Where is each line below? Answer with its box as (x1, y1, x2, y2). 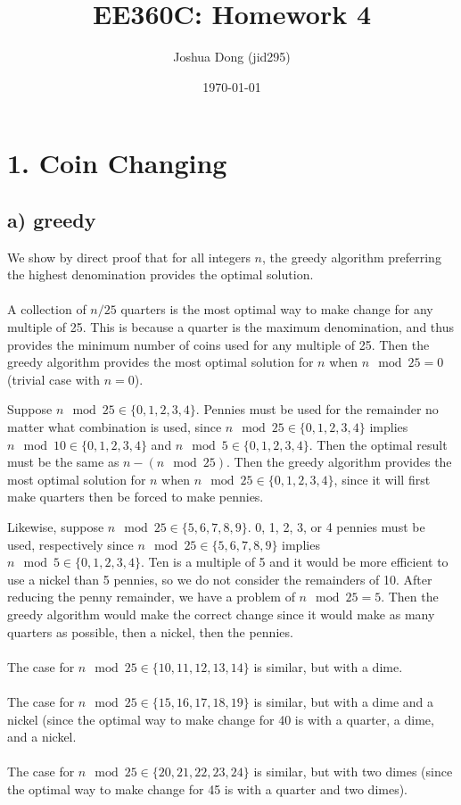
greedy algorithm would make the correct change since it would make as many (7, 604, 435, 623)
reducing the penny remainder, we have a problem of (7, 587, 295, 606)
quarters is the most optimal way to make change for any (120, 300, 433, 319)
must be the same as (7, 452, 119, 471)
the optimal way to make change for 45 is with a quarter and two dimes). (7, 779, 408, 798)
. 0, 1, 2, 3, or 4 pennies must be (247, 518, 425, 536)
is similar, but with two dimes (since (253, 762, 453, 781)
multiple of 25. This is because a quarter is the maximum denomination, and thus (7, 318, 454, 336)
